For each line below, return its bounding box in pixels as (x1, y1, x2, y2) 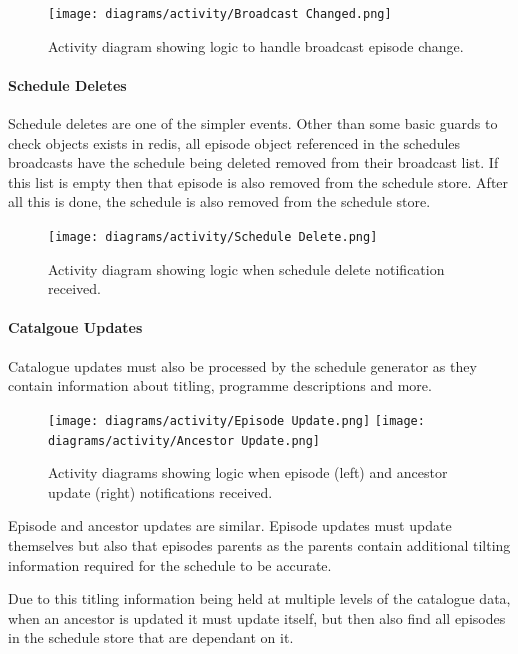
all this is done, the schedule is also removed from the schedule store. (8, 191, 431, 212)
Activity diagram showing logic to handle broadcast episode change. (48, 35, 464, 56)
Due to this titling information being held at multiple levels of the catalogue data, (8, 588, 511, 609)
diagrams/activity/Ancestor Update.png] (48, 433, 321, 448)
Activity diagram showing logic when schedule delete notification (48, 258, 445, 279)
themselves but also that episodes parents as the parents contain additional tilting (8, 534, 511, 555)
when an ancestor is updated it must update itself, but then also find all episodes (8, 607, 506, 628)
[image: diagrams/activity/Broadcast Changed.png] (48, 7, 392, 21)
